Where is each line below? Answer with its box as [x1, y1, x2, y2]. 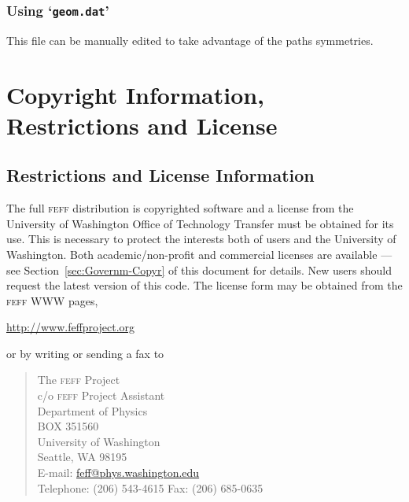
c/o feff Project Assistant [37, 387, 165, 404]
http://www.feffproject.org [6, 319, 135, 335]
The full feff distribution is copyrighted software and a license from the [6, 200, 354, 216]
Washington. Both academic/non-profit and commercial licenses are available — [6, 245, 392, 262]
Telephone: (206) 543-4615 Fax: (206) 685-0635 [37, 479, 263, 496]
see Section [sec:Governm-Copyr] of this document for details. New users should [6, 261, 392, 278]
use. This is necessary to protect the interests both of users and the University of [6, 231, 396, 247]
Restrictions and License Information [6, 163, 315, 187]
